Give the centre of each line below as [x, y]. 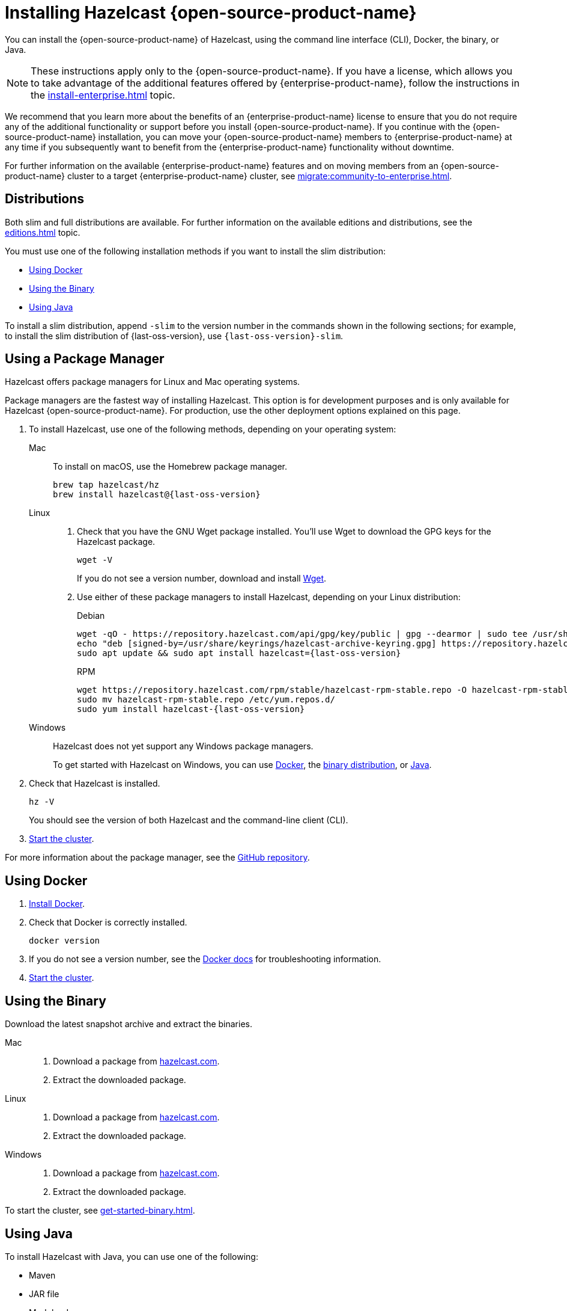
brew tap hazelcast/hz [106, 485]
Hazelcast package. [116, 542]
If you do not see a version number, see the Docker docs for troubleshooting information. [205, 959]
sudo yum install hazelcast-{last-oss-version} [191, 709]
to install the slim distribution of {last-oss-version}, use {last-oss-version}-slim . [174, 336]
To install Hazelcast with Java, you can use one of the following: [132, 1256]
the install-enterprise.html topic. [103, 95]
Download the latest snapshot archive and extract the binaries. [129, 1024]
